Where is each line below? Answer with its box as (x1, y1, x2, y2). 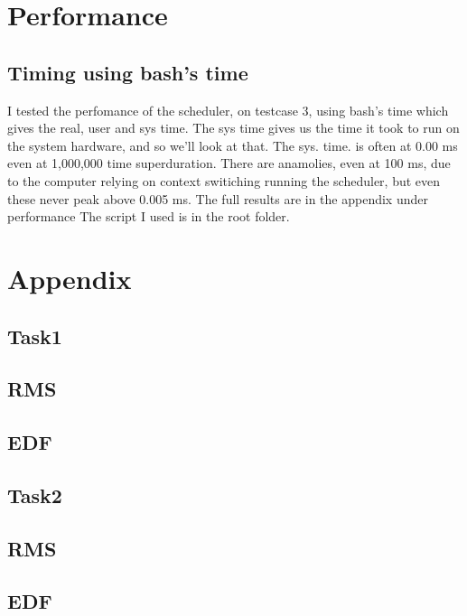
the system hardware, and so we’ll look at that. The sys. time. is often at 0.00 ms (7, 135, 458, 154)
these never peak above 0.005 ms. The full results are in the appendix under (7, 189, 428, 208)
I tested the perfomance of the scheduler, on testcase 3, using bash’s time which (7, 100, 449, 119)
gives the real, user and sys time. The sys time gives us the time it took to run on (7, 118, 460, 137)
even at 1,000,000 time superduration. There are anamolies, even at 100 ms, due (7, 154, 451, 173)
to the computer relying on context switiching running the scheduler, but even (7, 171, 441, 190)
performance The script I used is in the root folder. (7, 207, 290, 226)
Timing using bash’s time (7, 58, 248, 86)
